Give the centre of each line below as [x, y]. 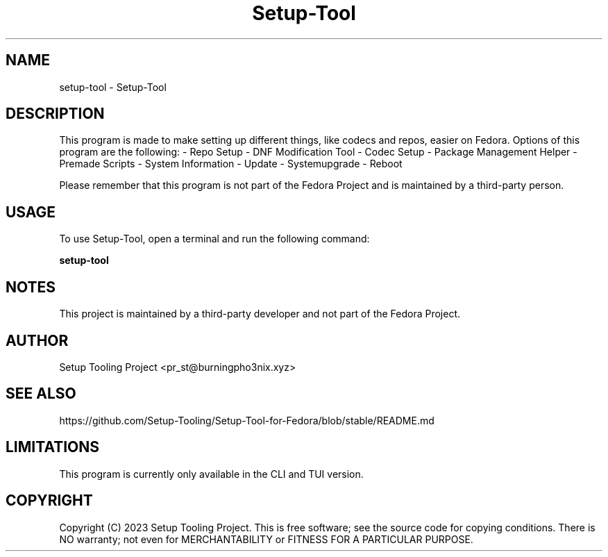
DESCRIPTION [55, 114]
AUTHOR [37, 340]
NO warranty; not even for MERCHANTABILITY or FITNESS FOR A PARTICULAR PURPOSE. [266, 539]
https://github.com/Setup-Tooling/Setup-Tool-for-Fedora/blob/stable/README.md [247, 420]
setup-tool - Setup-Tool [113, 87]
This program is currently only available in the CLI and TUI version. [211, 474]
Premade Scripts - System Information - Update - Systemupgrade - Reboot [231, 164]
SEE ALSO [41, 394]
